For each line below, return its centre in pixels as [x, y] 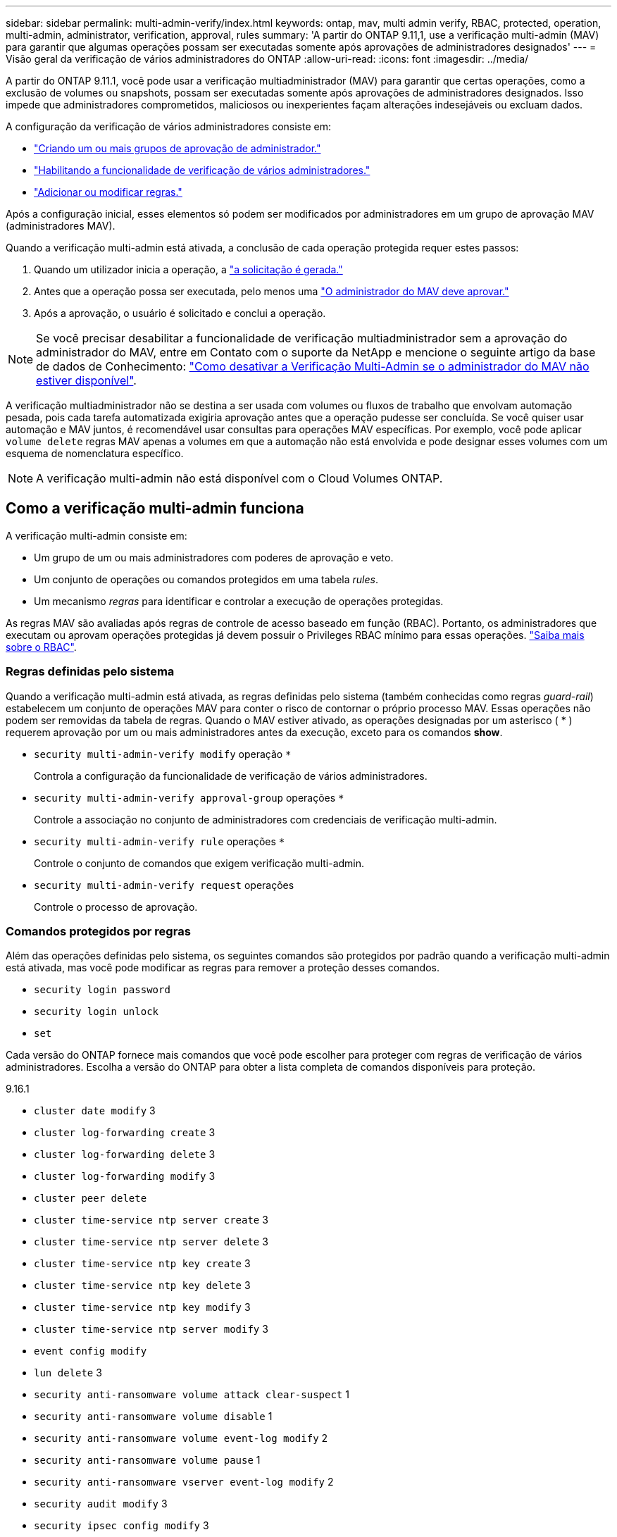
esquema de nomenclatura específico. [95, 453]
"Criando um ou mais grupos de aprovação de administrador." [177, 148]
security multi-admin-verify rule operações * [160, 841]
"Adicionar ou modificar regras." [108, 192]
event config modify [91, 1351]
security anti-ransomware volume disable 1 [153, 1417]
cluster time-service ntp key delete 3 [142, 1286]
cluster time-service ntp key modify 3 [142, 1307]
